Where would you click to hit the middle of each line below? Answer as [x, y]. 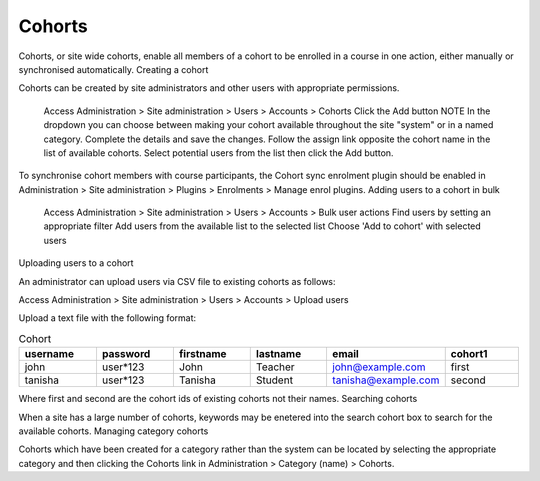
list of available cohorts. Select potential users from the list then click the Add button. [218, 152]
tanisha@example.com [385, 380]
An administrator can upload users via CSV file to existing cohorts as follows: [177, 281]
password [126, 354]
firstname [202, 354]
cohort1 [469, 354]
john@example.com [378, 367]
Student [274, 380]
